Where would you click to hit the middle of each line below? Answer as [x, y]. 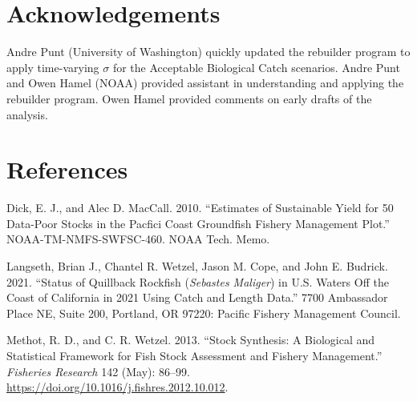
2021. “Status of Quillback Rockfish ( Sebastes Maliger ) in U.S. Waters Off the [198, 281]
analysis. [27, 114]
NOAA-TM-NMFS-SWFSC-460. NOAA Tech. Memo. [138, 239]
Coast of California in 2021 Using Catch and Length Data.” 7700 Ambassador [197, 297]
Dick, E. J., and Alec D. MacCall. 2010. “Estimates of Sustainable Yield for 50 [200, 208]
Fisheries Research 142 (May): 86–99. [98, 371]
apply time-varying [53, 67]
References [67, 169]
